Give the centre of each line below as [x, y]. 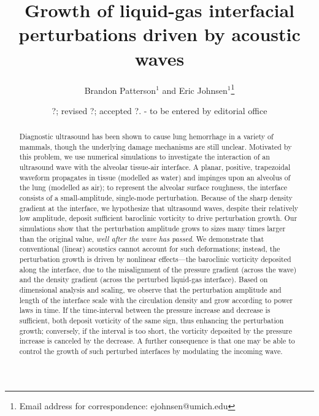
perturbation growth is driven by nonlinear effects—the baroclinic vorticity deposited [155, 259]
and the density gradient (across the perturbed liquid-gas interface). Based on [144, 279]
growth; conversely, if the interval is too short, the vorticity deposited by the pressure [156, 330]
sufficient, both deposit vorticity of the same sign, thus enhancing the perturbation [152, 320]
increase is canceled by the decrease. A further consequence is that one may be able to [157, 341]
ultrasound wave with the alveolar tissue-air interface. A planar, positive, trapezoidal [155, 167]
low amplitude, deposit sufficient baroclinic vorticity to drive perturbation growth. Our [158, 218]
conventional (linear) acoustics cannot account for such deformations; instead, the [150, 249]
